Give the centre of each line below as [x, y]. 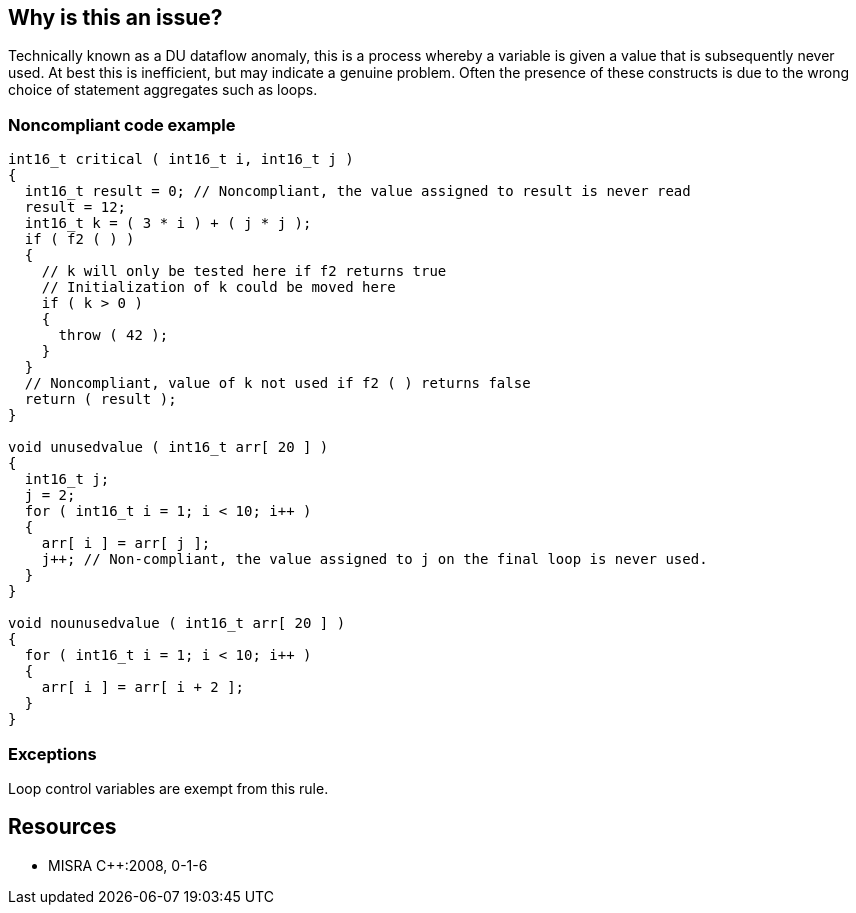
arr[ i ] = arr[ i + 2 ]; [143, 687]
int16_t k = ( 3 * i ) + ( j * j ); [168, 223]
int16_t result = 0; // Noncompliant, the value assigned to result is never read [357, 191]
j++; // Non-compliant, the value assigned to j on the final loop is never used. [374, 559]
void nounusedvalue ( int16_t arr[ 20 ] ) [177, 623]
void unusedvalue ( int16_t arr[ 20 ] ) [168, 447]
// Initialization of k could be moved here [218, 287]
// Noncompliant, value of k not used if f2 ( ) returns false [277, 383]
